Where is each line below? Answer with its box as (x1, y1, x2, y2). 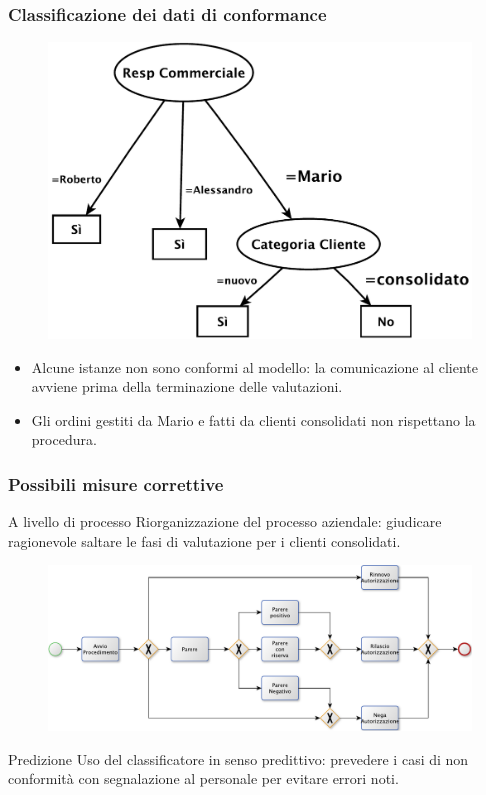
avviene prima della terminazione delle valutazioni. (31, 376, 343, 397)
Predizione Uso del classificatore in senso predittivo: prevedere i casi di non (8, 748, 469, 769)
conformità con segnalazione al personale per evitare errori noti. (8, 768, 399, 789)
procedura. (31, 429, 97, 450)
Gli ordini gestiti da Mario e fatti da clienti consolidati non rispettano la (31, 409, 476, 430)
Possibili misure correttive (8, 471, 224, 496)
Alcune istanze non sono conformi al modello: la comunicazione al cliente (31, 356, 479, 377)
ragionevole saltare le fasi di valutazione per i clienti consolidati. (8, 530, 401, 551)
